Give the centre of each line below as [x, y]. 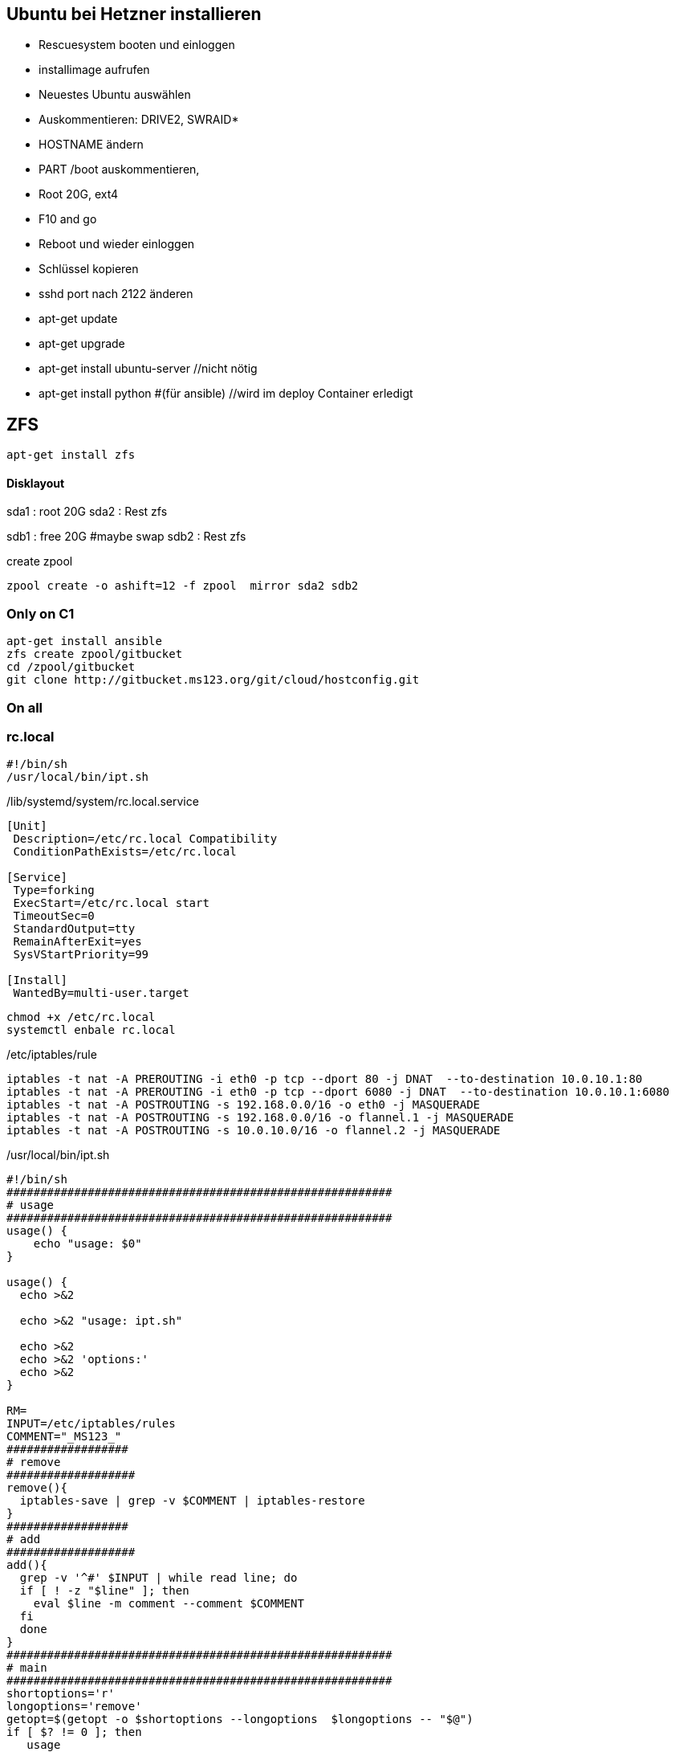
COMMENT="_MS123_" [64, 1437]
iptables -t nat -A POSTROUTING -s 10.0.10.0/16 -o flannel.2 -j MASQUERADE [254, 1131]
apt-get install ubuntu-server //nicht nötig [148, 369]
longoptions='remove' [74, 1707]
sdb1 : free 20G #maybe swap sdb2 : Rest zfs [126, 537]
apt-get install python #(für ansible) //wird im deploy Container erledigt [226, 394]
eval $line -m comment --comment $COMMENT [169, 1604]
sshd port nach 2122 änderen [116, 294]
